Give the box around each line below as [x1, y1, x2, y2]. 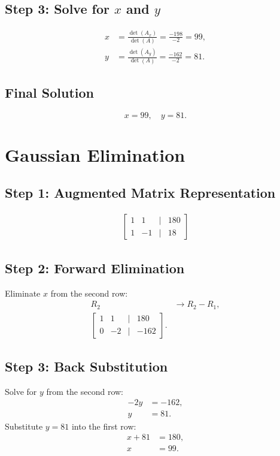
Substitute [5, 419, 43, 432]
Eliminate [5, 286, 41, 299]
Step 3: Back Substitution [5, 357, 168, 376]
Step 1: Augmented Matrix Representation [5, 183, 276, 202]
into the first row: [71, 419, 136, 432]
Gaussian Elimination [5, 142, 185, 167]
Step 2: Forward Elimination [5, 258, 185, 277]
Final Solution [5, 83, 94, 101]
